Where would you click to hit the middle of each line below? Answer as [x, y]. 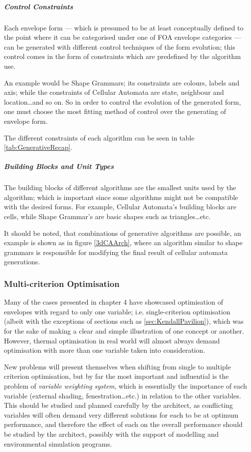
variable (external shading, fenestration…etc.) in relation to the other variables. [123, 395]
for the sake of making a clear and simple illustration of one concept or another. [124, 331]
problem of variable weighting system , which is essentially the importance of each [125, 385]
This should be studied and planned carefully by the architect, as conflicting [119, 405]
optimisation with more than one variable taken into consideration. [105, 350]
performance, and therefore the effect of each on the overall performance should [123, 424]
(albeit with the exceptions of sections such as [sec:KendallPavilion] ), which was [124, 321]
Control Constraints [38, 6]
